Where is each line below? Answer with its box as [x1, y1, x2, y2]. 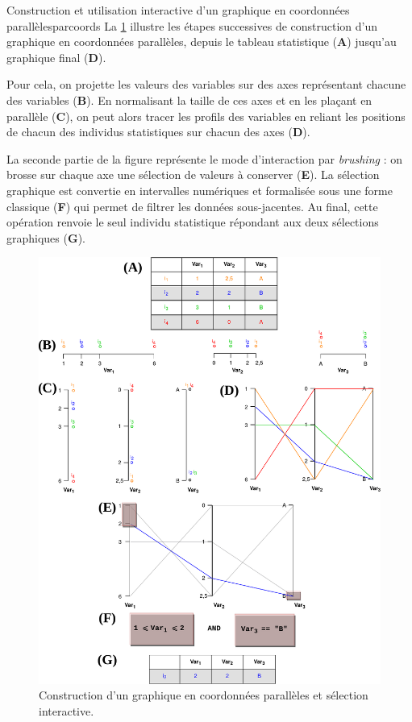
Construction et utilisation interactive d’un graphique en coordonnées [6, 2, 350, 18]
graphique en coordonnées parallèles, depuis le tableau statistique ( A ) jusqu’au [6, 33, 397, 50]
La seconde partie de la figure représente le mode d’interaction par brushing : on [6, 150, 402, 167]
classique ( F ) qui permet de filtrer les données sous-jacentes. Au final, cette [6, 197, 378, 214]
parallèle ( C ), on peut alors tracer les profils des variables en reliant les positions [6, 107, 406, 124]
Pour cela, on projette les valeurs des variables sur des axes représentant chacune [6, 76, 406, 93]
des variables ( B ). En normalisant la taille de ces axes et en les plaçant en [6, 91, 372, 108]
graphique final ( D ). [6, 48, 106, 65]
